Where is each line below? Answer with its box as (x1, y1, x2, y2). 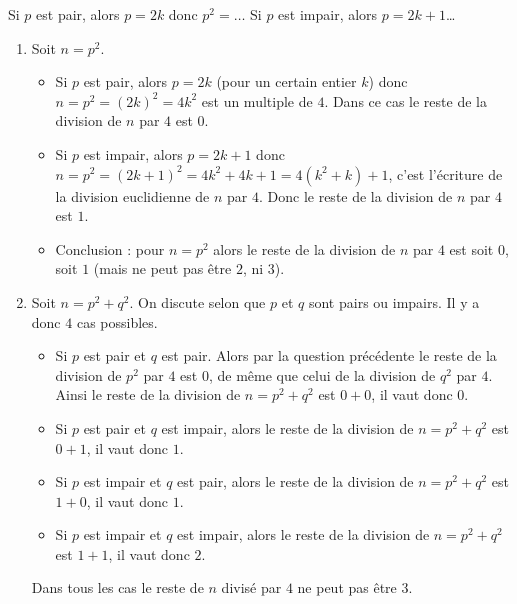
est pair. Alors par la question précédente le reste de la (161, 345, 497, 366)
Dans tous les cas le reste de (31, 577, 204, 598)
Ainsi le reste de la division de (55, 384, 241, 405)
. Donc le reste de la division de (258, 185, 453, 206)
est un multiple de (201, 90, 313, 111)
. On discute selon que (129, 291, 266, 312)
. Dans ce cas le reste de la (324, 90, 487, 111)
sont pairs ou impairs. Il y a (308, 291, 480, 312)
